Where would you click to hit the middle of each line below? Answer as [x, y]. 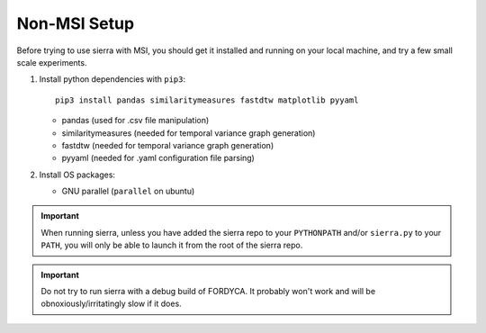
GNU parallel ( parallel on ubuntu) [128, 191]
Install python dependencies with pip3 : [112, 79]
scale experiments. [52, 62]
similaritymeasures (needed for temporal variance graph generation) [189, 133]
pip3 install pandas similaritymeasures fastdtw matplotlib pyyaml [207, 100]
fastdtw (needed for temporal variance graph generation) [168, 145]
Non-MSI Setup [76, 23]
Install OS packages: [77, 175]
